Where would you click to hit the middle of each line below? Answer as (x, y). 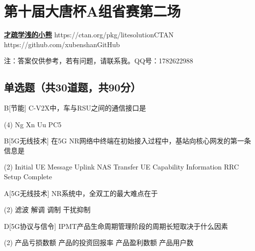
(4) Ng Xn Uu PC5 (33, 124)
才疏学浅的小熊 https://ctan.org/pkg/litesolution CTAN (89, 35)
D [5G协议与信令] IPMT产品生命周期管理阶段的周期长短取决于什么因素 (116, 226)
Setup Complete (28, 177)
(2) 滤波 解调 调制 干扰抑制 (47, 209)
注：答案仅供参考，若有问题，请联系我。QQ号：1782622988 (99, 61)
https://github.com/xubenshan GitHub (62, 44)
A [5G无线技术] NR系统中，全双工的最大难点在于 (81, 193)
